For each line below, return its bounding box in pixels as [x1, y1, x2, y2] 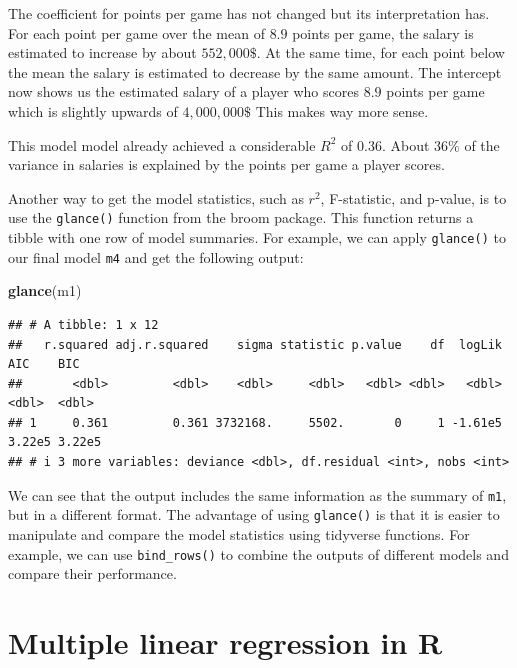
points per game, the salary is [292, 22, 474, 43]
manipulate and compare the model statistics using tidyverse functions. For [8, 523, 470, 544]
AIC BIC [8, 357, 80, 372]
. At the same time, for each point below [256, 42, 505, 63]
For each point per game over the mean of [8, 22, 265, 43]
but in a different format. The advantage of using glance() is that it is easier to [8, 504, 500, 525]
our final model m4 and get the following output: [8, 246, 304, 267]
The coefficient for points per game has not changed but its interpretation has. [8, 3, 490, 23]
